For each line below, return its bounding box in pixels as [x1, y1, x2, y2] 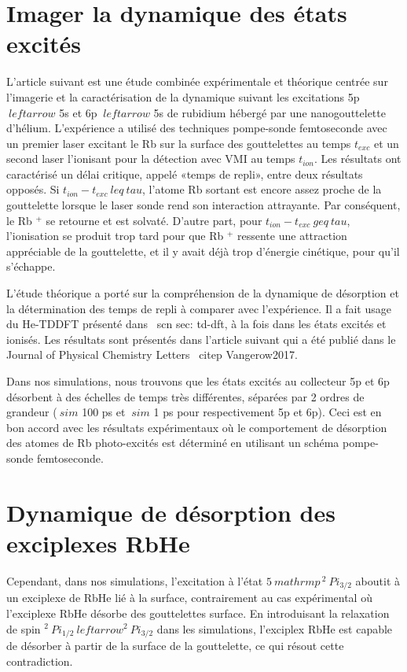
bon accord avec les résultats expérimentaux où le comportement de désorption [6, 419, 387, 435]
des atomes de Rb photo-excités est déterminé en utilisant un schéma [6, 434, 339, 451]
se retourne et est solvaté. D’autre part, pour [46, 212, 262, 228]
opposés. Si [6, 181, 60, 198]
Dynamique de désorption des [6, 496, 335, 528]
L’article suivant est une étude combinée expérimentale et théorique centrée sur [6, 73, 388, 90]
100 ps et [82, 404, 126, 420]
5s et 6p [59, 104, 97, 120]
